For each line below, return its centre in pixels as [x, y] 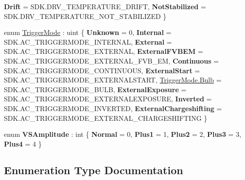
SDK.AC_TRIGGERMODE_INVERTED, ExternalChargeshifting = [113, 108]
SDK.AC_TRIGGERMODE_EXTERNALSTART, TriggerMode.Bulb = [113, 80]
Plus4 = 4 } [23, 143]
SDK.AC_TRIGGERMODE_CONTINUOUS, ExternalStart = [102, 70]
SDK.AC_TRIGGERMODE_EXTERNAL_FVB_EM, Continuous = [112, 60]
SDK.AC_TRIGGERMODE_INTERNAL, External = [88, 41]
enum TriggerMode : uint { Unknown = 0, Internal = [88, 32]
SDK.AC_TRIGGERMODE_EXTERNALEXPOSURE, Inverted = [108, 99]
